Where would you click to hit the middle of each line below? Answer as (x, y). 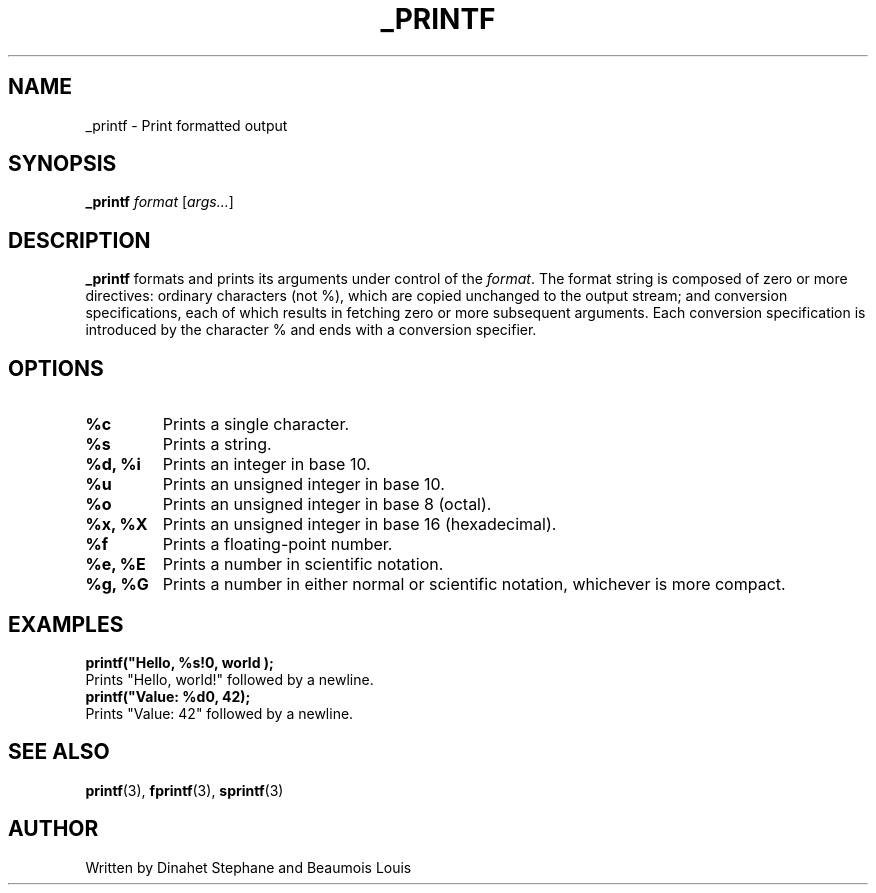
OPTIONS (56, 368)
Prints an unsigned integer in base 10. (303, 484)
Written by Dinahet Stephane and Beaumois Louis (248, 867)
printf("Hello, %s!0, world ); (179, 662)
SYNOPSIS (62, 164)
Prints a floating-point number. (277, 544)
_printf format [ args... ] (159, 202)
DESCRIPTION (79, 240)
